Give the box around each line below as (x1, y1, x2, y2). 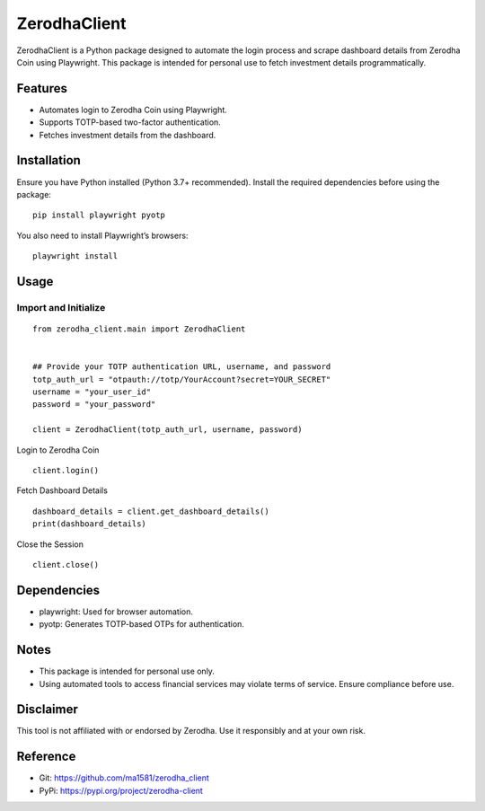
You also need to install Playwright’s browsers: (16, 230, 189, 241)
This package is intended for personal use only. (39, 666, 216, 677)
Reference (16, 749, 76, 764)
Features (16, 81, 67, 96)
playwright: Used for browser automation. (39, 606, 193, 617)
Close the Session (16, 539, 84, 550)
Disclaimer (16, 701, 78, 718)
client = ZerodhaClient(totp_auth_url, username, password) (32, 425, 303, 435)
